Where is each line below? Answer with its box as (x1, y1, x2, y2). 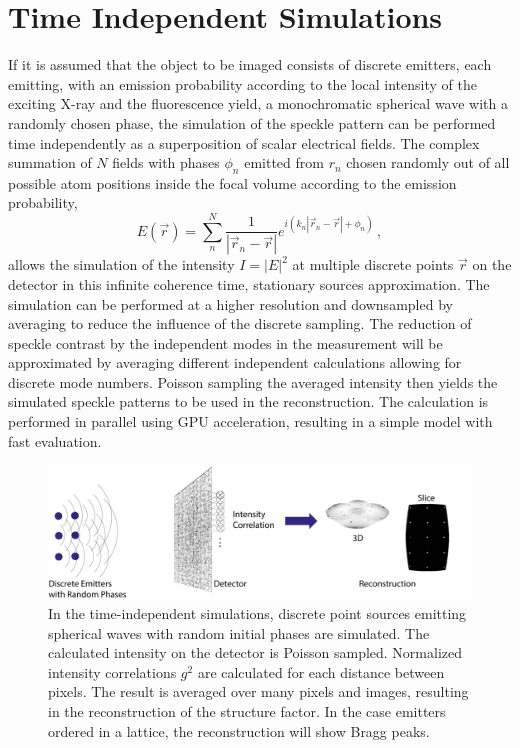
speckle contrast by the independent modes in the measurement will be (8, 332, 443, 353)
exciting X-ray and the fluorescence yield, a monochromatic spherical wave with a (8, 93, 508, 114)
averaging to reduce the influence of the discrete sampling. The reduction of (8, 313, 472, 334)
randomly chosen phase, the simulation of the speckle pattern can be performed (8, 112, 496, 133)
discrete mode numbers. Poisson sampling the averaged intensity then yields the (8, 371, 498, 392)
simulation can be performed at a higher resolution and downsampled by (8, 293, 453, 314)
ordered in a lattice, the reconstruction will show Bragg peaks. (48, 720, 430, 741)
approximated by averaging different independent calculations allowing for (8, 352, 462, 373)
